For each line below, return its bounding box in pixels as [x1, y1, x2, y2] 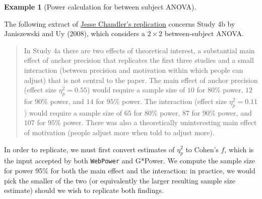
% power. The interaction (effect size [113, 95, 227, 106]
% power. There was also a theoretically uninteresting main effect [54, 117, 257, 128]
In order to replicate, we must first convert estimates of [4, 144, 175, 154]
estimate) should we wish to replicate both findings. [4, 185, 164, 195]
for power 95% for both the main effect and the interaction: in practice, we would [4, 165, 255, 175]
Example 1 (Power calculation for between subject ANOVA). [4, 2, 196, 12]
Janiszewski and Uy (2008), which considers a [4, 28, 145, 39]
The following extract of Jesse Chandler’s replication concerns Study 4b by [4, 18, 235, 29]
